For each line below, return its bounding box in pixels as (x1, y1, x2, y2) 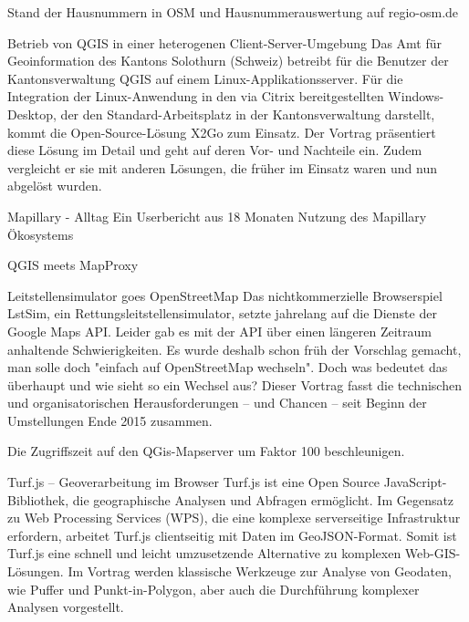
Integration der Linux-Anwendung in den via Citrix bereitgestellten (7, 87, 384, 106)
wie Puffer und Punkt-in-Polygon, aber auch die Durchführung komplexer (7, 579, 420, 598)
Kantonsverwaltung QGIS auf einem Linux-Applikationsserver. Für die (7, 68, 403, 88)
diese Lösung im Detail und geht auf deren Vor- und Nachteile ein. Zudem (7, 140, 422, 160)
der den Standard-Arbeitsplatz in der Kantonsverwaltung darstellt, (60, 104, 435, 123)
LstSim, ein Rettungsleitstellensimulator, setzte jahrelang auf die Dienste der (7, 304, 437, 323)
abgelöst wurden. (7, 176, 102, 195)
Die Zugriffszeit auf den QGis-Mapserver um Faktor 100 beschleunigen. (7, 441, 405, 461)
